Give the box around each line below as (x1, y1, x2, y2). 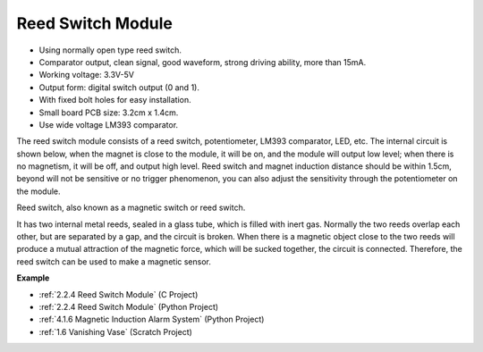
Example (16, 272, 50, 283)
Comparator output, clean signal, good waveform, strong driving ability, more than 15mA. (38, 56, 367, 67)
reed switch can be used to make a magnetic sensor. (16, 256, 212, 267)
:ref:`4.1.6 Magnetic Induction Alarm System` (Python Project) (38, 314, 265, 325)
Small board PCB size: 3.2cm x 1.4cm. (38, 107, 179, 118)
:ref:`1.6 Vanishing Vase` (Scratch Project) (38, 326, 192, 337)
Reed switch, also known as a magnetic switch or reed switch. (16, 202, 246, 214)
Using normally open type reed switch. (38, 45, 182, 55)
